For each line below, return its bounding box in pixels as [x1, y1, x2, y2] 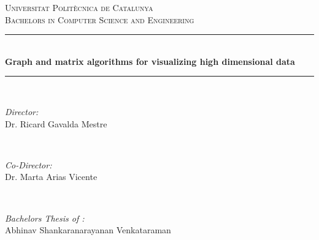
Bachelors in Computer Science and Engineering [5, 13, 194, 26]
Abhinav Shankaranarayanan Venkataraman [5, 223, 171, 236]
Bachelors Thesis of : [5, 211, 85, 224]
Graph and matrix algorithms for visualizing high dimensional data [5, 54, 295, 67]
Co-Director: [5, 158, 52, 171]
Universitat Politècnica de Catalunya [5, 1, 153, 13]
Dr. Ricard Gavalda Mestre [5, 117, 107, 130]
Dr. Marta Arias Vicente [5, 170, 98, 183]
